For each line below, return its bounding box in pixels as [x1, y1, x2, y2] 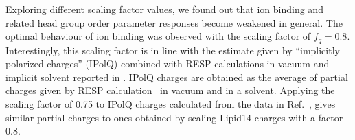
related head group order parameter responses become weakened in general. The [5, 15, 343, 30]
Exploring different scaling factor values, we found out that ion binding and [5, 2, 323, 16]
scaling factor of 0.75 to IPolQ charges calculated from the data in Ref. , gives [5, 97, 336, 111]
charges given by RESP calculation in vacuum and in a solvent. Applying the [5, 83, 335, 97]
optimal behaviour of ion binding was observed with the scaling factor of [5, 29, 311, 43]
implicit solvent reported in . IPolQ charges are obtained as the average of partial [5, 69, 348, 84]
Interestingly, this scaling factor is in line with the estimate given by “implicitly [5, 43, 340, 57]
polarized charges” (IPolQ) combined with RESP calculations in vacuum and [5, 56, 330, 71]
